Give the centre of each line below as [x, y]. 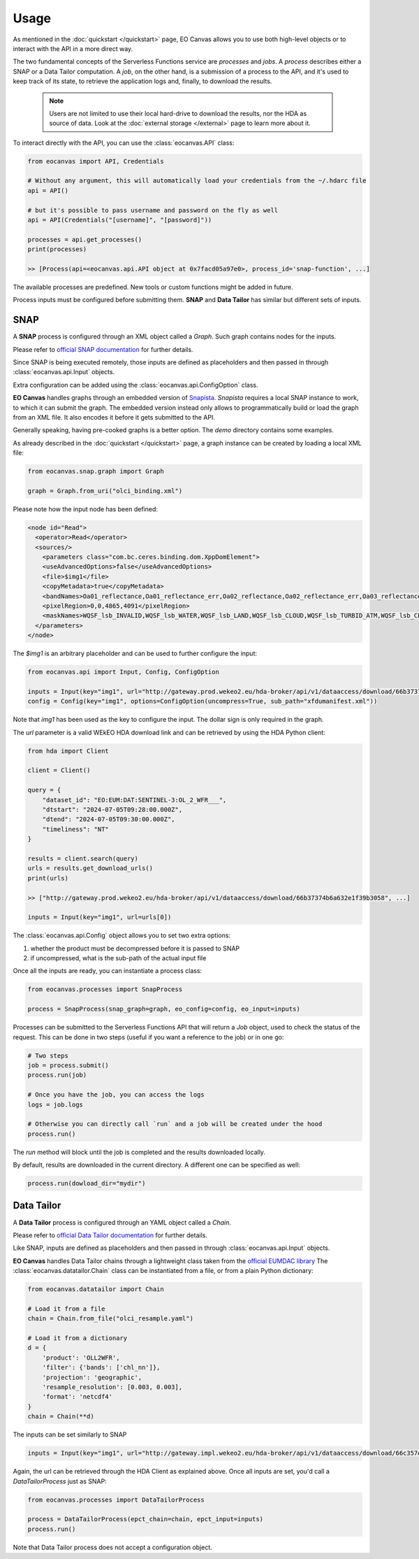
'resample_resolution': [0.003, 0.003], [112, 1387]
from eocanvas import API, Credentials [96, 161]
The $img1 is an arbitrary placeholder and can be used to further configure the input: [135, 653]
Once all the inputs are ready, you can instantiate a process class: [108, 971]
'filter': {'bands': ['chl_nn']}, [101, 1368]
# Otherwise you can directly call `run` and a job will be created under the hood [175, 1124]
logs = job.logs [56, 1104]
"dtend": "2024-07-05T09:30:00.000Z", [109, 819]
